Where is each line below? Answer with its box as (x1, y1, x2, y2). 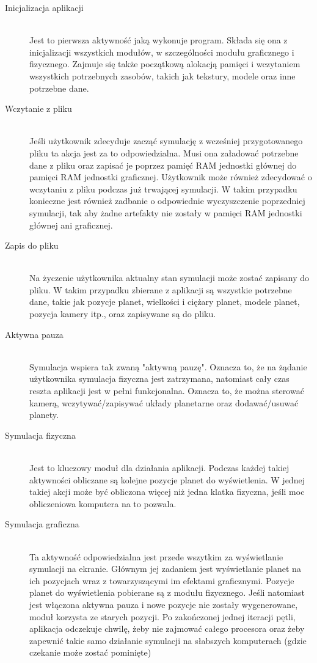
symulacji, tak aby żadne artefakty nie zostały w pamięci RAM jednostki (29, 206, 302, 219)
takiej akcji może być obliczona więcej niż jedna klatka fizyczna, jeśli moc (29, 485, 305, 498)
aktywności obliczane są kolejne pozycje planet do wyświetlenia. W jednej (29, 473, 305, 486)
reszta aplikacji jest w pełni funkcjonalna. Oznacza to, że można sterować (29, 384, 304, 397)
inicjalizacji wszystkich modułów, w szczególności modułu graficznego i (29, 45, 294, 58)
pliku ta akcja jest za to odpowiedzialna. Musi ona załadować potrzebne (29, 146, 299, 159)
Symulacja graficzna (5, 518, 79, 530)
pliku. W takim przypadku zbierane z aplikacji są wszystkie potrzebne (29, 283, 292, 296)
